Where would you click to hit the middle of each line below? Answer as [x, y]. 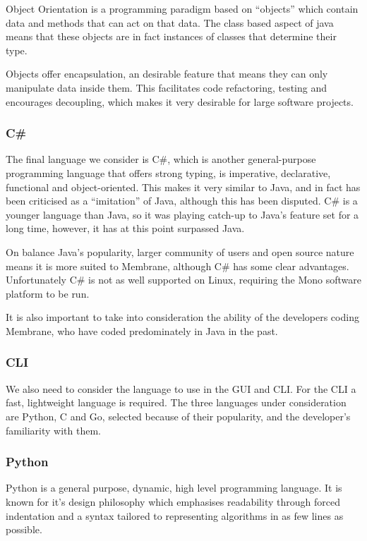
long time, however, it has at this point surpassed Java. [125, 228]
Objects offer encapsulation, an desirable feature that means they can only [167, 74]
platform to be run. [48, 293]
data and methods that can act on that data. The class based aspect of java [170, 22]
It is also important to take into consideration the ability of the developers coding [182, 317]
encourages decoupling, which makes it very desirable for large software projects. [180, 101]
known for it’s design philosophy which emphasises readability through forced [173, 501]
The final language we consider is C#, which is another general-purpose [161, 159]
